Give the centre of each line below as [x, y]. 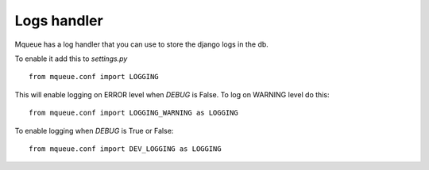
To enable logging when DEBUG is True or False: [94, 130]
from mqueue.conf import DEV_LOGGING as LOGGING [125, 149]
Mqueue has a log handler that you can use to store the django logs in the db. [142, 44]
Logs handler [59, 21]
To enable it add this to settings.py [71, 59]
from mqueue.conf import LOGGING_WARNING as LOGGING [133, 113]
